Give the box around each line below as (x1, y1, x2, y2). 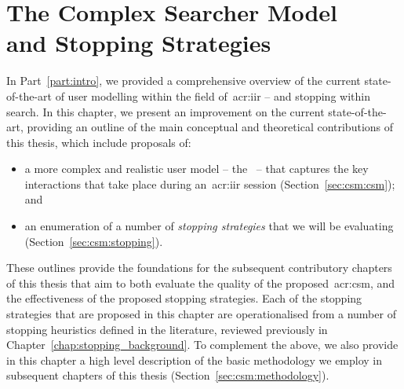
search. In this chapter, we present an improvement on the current (6, 103, 325, 119)
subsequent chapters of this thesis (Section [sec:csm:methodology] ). (6, 367, 329, 383)
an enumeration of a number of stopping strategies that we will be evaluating (24, 218, 394, 234)
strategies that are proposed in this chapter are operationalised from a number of (6, 306, 396, 322)
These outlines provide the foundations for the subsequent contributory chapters (6, 259, 392, 276)
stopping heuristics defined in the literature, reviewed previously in (6, 321, 328, 337)
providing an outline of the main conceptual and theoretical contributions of (27, 119, 394, 135)
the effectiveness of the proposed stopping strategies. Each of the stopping (6, 290, 362, 306)
